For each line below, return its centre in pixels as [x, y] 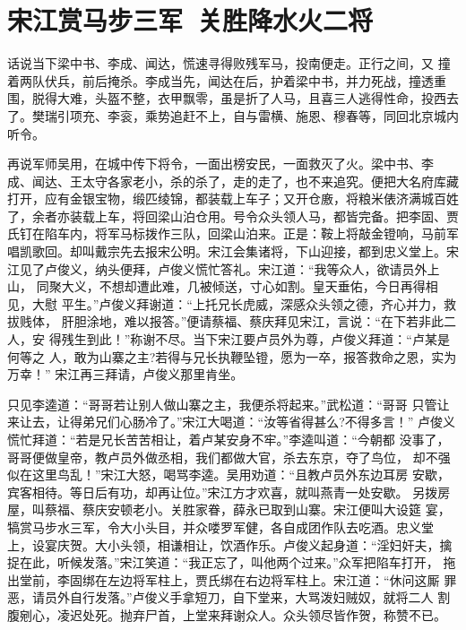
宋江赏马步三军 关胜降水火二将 [190, 20]
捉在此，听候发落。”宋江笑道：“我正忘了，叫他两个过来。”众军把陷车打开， [223, 562]
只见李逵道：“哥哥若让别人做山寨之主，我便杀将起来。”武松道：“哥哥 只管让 [229, 404]
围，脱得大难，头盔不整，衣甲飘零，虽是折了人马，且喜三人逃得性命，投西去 [233, 98]
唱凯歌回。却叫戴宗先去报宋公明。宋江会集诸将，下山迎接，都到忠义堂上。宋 [233, 251]
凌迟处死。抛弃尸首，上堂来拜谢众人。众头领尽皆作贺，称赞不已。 [251, 614]
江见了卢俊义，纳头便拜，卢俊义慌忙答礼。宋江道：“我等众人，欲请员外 [217, 268]
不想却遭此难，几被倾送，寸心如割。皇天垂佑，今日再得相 [268, 286]
